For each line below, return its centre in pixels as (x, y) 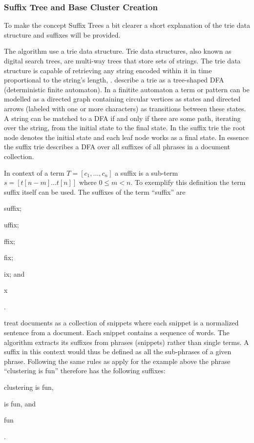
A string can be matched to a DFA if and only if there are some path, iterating (122, 118)
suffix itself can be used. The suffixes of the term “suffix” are (95, 191)
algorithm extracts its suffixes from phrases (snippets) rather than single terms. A (127, 342)
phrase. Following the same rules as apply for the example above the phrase (117, 361)
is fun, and (20, 403)
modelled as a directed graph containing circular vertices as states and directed (122, 99)
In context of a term (34, 172)
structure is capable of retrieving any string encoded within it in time (108, 70)
